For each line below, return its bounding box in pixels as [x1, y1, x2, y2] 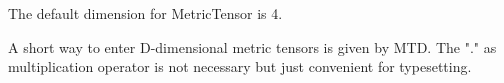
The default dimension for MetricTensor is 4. [8, 3, 283, 23]
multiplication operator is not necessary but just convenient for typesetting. [8, 56, 472, 77]
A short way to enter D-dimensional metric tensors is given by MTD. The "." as [8, 36, 497, 57]
